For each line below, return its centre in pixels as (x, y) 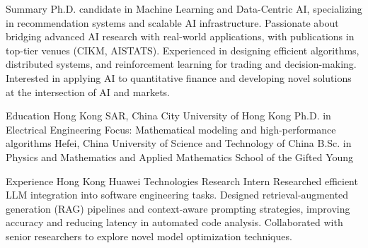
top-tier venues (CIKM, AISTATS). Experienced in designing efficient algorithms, (183, 50)
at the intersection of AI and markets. (88, 91)
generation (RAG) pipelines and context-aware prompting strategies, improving (178, 208)
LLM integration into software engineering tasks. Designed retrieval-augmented (177, 195)
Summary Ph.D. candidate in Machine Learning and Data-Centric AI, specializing (184, 8)
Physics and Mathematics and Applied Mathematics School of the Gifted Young (180, 157)
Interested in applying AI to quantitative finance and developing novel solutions (179, 77)
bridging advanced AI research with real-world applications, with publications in (180, 36)
